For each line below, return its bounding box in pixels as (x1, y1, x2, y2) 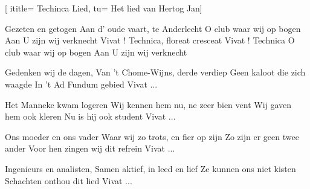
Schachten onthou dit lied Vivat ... (5, 174, 132, 187)
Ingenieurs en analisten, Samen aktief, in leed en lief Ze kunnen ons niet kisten (5, 162, 296, 175)
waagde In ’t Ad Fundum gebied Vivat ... (5, 77, 158, 90)
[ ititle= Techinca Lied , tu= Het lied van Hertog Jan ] (5, 2, 202, 14)
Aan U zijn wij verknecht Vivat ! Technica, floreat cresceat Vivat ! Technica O (5, 34, 295, 46)
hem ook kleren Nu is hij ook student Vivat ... (5, 110, 176, 123)
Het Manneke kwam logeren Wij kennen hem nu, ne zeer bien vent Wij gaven (5, 98, 292, 111)
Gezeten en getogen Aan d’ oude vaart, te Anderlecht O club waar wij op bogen (5, 22, 301, 34)
